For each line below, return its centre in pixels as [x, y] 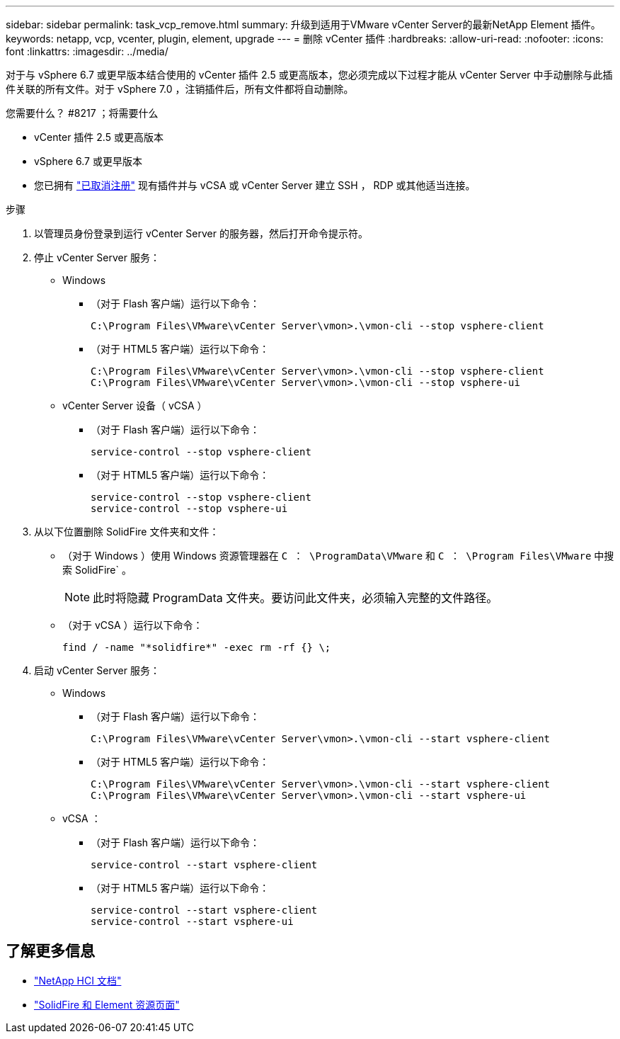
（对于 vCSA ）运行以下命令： [133, 625]
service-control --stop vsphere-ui [189, 509]
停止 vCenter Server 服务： [97, 257]
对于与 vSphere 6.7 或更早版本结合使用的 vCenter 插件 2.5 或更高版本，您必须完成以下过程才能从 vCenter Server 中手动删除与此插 [309, 75]
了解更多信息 [50, 951]
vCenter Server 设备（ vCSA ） [135, 405]
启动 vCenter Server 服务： [97, 670]
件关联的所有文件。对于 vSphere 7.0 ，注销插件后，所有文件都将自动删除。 [180, 89]
